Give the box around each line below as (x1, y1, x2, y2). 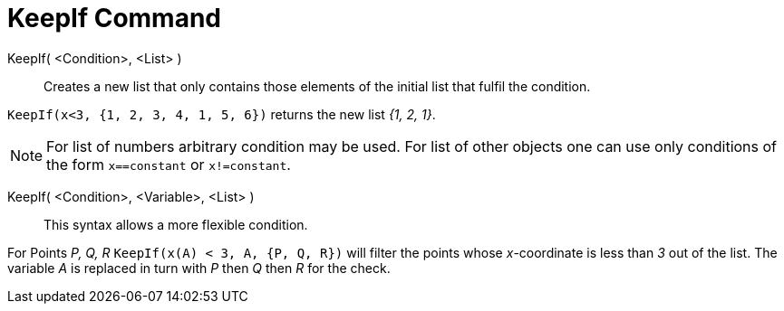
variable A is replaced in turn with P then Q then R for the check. (7, 259, 391, 276)
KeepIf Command (7, 3, 222, 33)
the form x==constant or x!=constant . (46, 155, 291, 174)
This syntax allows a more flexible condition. (44, 216, 308, 232)
